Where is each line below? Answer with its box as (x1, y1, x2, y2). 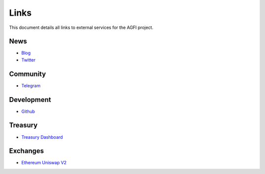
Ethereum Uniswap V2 (21, 160, 67, 166)
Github (21, 108, 35, 114)
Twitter (21, 57, 36, 63)
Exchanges (9, 147, 44, 155)
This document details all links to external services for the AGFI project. (9, 25, 154, 30)
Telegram (21, 82, 41, 88)
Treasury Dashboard (21, 134, 63, 140)
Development (9, 96, 52, 104)
